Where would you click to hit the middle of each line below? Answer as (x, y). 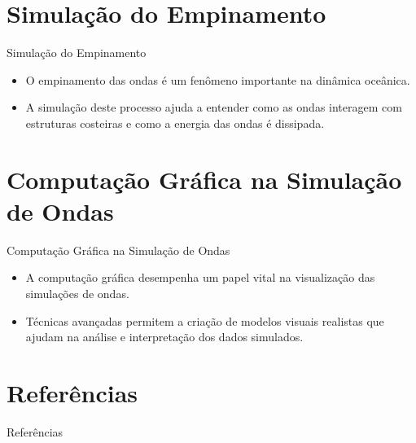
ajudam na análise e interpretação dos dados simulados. (164, 337)
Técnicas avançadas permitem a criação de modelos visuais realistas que (205, 320)
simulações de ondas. (77, 293)
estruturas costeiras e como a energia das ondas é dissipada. (175, 123)
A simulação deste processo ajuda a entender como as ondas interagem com (214, 107)
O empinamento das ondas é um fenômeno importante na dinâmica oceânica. (218, 79)
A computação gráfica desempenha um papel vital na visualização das (200, 277)
